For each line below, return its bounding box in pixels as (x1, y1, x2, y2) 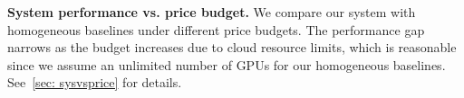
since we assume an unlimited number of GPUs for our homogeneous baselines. (7, 55, 446, 74)
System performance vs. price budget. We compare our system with (7, 3, 416, 21)
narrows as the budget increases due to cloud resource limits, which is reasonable (7, 38, 457, 57)
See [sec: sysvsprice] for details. (7, 73, 182, 92)
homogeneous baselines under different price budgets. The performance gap (7, 20, 425, 39)
